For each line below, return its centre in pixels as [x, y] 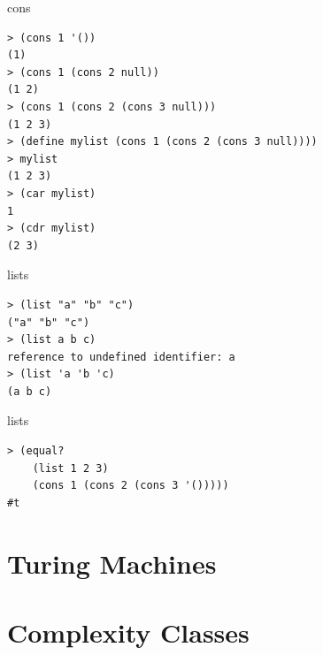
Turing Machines [112, 563]
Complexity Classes [128, 632]
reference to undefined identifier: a [121, 357]
